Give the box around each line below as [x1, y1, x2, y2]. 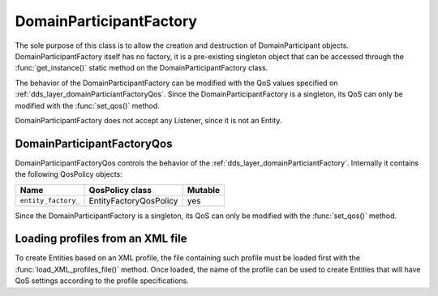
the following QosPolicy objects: [15, 169, 123, 179]
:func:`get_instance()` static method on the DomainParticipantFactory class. [15, 63, 268, 73]
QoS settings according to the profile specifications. [15, 276, 190, 285]
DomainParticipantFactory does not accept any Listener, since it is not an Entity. [15, 115, 282, 125]
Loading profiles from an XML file [15, 232, 187, 246]
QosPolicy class [88, 184, 152, 195]
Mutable [187, 184, 221, 195]
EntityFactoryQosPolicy [88, 195, 178, 206]
